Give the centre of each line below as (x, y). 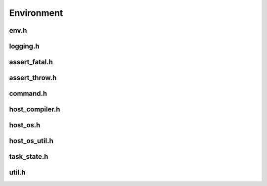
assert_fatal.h (31, 62)
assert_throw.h (33, 78)
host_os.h (25, 125)
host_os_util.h (31, 141)
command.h (28, 94)
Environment (36, 13)
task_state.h (29, 157)
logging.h (24, 46)
